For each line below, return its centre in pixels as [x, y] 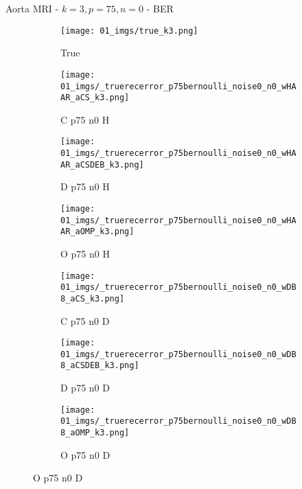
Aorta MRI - [32, 8]
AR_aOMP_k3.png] [97, 232]
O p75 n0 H [85, 253]
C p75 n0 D [85, 320]
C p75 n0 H [85, 119]
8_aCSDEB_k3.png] [100, 366]
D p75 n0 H [85, 186]
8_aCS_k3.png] [93, 298]
